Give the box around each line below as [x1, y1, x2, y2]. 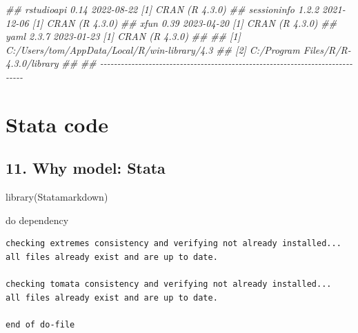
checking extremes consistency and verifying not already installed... [6, 239, 341, 249]
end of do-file [6, 319, 75, 330]
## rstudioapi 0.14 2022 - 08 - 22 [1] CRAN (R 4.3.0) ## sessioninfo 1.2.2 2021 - [6, 2, 346, 16]
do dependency [6, 212, 69, 227]
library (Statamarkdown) [6, 190, 108, 204]
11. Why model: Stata [6, 157, 166, 179]
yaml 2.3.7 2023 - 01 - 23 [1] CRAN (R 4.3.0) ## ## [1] [6, 29, 241, 43]
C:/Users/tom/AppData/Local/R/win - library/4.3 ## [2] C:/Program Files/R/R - [6, 42, 351, 57]
